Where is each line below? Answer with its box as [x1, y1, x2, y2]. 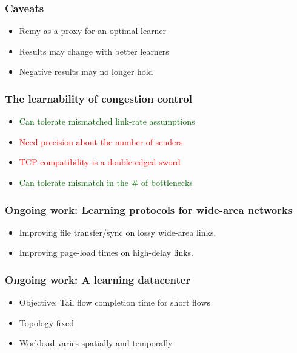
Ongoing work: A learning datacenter [5, 272, 191, 287]
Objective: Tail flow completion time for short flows [19, 296, 211, 309]
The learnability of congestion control [5, 91, 192, 106]
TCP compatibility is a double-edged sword [19, 156, 181, 168]
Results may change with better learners [19, 44, 169, 57]
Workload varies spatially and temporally [19, 337, 173, 349]
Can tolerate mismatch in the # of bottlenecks [19, 176, 193, 188]
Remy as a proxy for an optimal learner [19, 24, 167, 37]
